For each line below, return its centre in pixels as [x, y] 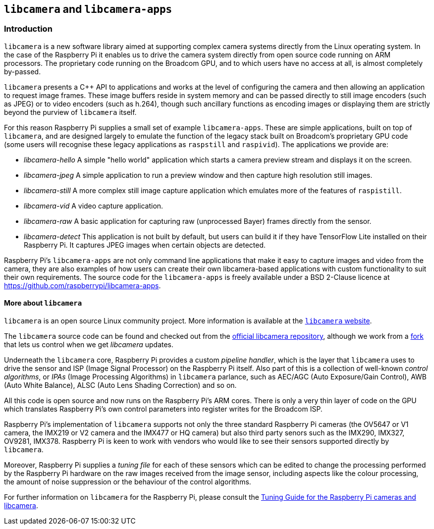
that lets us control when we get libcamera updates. [89, 345]
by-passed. [23, 71]
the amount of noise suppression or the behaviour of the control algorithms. [128, 482]
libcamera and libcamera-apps [88, 9]
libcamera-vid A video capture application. [94, 206]
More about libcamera [43, 303]
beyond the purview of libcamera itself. [70, 112]
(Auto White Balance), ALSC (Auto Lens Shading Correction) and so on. [120, 385]
